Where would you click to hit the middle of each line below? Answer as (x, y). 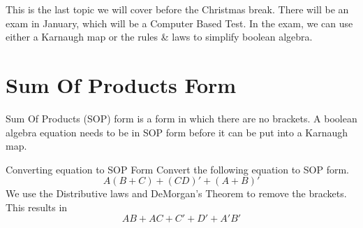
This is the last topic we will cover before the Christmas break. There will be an (177, 9)
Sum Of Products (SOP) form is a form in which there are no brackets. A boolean (181, 118)
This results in (37, 207)
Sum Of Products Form (121, 84)
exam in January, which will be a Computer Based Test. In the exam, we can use (179, 23)
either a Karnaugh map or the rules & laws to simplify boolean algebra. (159, 37)
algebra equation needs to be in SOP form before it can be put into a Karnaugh (177, 132)
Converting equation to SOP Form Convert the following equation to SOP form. (177, 169)
